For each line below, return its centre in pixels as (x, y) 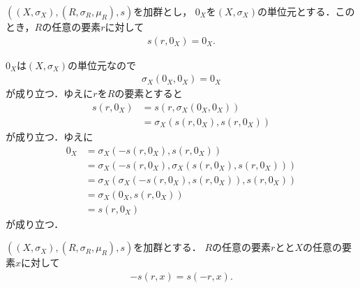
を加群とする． (167, 247)
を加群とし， (163, 11)
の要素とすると (149, 93)
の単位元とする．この (306, 11)
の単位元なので (102, 65)
